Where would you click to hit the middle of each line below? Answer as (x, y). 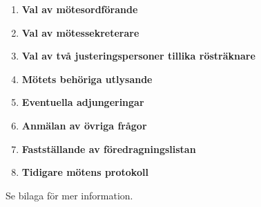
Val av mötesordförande (80, 9)
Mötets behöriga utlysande (87, 79)
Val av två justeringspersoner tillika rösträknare (138, 56)
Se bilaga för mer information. (69, 195)
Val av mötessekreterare (80, 32)
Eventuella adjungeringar (83, 102)
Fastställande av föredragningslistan (109, 148)
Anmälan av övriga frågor (84, 125)
